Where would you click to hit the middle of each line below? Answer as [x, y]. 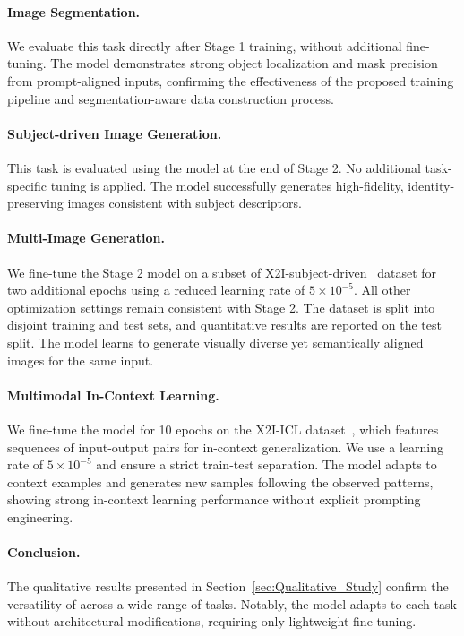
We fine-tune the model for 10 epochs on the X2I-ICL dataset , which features [223, 429]
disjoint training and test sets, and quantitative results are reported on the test [224, 325]
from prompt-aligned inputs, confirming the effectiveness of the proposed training [231, 80]
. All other [382, 290]
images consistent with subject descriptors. [185, 203]
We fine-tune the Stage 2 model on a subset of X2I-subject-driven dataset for [222, 272]
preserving [35, 203]
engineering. [40, 516]
